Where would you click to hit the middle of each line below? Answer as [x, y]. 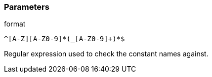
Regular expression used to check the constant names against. [106, 54]
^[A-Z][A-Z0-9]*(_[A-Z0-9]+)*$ [64, 39]
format [15, 24]
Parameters [27, 7]
